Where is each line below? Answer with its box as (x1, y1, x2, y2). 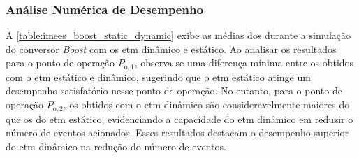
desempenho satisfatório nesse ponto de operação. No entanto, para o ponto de (6, 83, 342, 98)
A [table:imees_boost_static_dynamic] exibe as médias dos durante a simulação (6, 28, 351, 43)
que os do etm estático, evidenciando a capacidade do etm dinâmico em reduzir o (6, 111, 353, 126)
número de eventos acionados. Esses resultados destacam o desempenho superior (6, 125, 349, 140)
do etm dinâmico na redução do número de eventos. (6, 138, 226, 153)
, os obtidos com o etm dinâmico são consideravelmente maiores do (63, 97, 350, 112)
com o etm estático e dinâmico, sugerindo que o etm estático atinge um (6, 69, 311, 84)
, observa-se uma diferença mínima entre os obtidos (134, 55, 354, 70)
